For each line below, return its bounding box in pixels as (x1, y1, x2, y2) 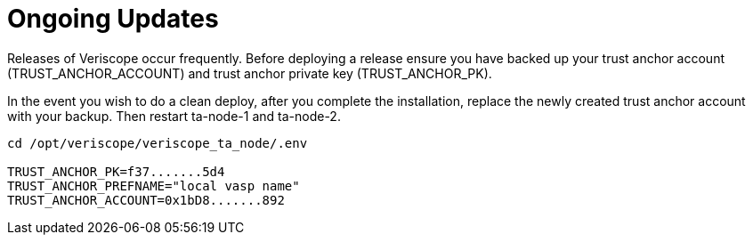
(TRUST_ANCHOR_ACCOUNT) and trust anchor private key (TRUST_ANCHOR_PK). (7, 65, 492, 81)
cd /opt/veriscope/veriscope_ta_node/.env (7, 135, 308, 150)
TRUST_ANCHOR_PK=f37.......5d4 (7, 164, 225, 179)
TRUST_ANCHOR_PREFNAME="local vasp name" (7, 178, 300, 193)
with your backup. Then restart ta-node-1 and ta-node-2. (7, 108, 341, 124)
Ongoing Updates (7, 4, 219, 34)
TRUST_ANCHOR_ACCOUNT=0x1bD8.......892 (7, 192, 285, 207)
